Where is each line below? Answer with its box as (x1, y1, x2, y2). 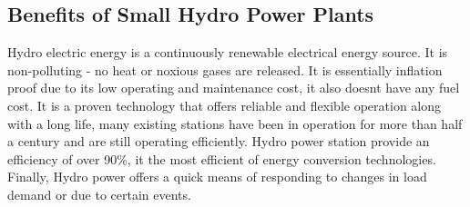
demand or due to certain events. (7, 184, 191, 203)
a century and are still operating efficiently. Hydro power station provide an (7, 132, 430, 151)
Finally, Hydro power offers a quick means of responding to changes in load (7, 167, 427, 186)
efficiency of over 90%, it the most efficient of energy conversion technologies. (7, 149, 436, 168)
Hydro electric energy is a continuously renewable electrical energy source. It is (7, 43, 448, 62)
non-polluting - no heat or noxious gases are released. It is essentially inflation (7, 60, 443, 79)
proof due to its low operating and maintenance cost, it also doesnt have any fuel (7, 78, 460, 97)
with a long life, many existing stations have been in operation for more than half (7, 113, 463, 133)
